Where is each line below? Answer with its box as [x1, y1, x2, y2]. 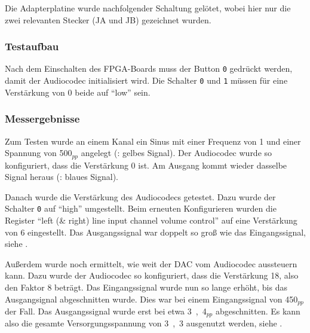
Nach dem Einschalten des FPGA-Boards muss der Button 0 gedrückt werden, [5, 62, 293, 75]
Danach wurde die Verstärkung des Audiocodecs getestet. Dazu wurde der [5, 190, 276, 203]
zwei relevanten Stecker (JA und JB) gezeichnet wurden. [5, 13, 211, 26]
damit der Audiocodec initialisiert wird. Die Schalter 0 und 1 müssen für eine [5, 74, 288, 87]
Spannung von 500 [5, 146, 72, 159]
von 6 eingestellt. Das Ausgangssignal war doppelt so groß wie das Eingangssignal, [5, 225, 306, 238]
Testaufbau [5, 39, 59, 54]
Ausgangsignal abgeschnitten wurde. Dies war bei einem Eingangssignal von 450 [5, 292, 298, 305]
